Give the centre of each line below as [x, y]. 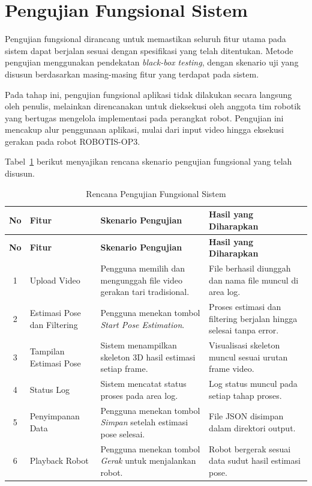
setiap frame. [124, 369]
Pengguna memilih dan [143, 268]
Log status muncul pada [253, 384]
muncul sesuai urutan [248, 357]
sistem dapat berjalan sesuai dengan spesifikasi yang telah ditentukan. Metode [149, 50]
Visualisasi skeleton [244, 345]
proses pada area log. [139, 395]
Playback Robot [59, 460]
